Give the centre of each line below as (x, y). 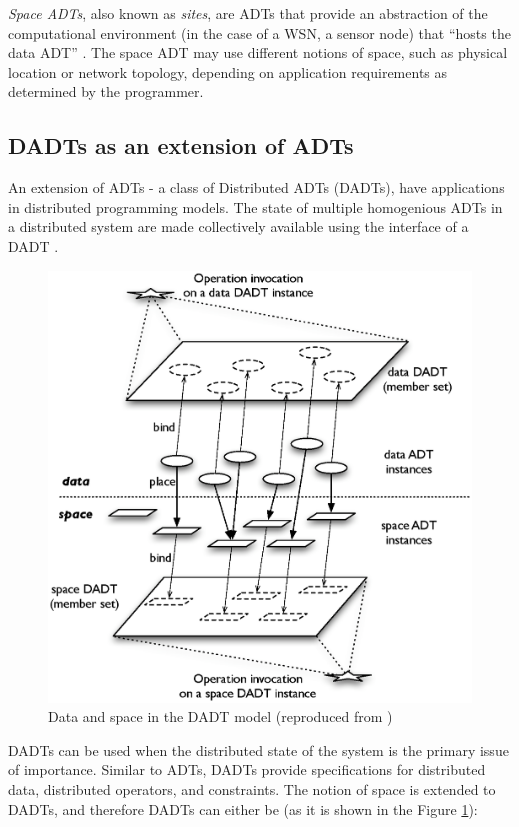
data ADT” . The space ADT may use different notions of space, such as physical (258, 52)
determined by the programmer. (106, 91)
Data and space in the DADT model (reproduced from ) (220, 716)
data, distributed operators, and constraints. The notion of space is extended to (252, 788)
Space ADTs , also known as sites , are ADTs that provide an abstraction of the (248, 13)
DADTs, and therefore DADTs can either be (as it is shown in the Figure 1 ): (243, 808)
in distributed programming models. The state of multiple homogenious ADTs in (255, 206)
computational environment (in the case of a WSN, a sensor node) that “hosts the (259, 32)
